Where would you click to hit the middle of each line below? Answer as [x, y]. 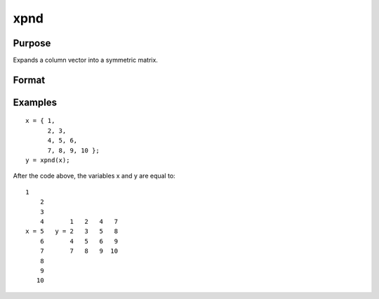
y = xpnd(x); [48, 160]
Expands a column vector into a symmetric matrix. [85, 60]
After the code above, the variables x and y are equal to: [94, 176]
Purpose [32, 43]
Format [29, 80]
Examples [35, 102]
